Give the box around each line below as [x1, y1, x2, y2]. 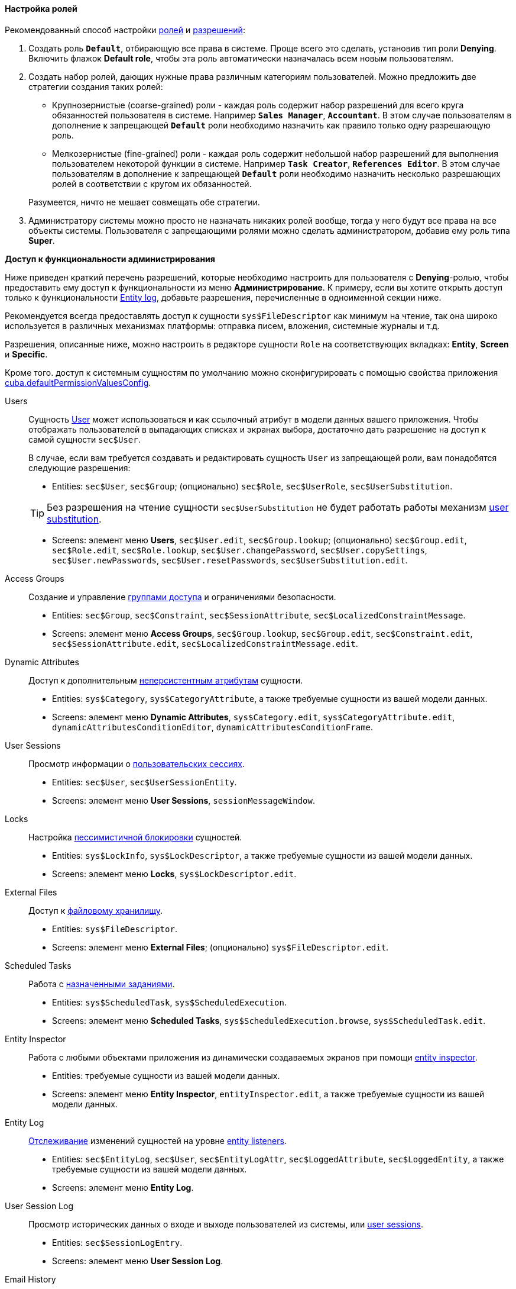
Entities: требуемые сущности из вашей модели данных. [52, 1070, 280, 1081]
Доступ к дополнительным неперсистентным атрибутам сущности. [28, 675, 303, 685]
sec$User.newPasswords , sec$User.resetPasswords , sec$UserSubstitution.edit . [52, 555, 408, 565]
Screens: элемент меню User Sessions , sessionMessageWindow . [52, 795, 315, 805]
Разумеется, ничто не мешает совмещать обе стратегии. [28, 196, 260, 207]
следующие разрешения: [28, 462, 131, 473]
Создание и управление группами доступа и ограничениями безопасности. [28, 591, 336, 602]
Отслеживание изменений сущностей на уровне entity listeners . [28, 1135, 287, 1146]
